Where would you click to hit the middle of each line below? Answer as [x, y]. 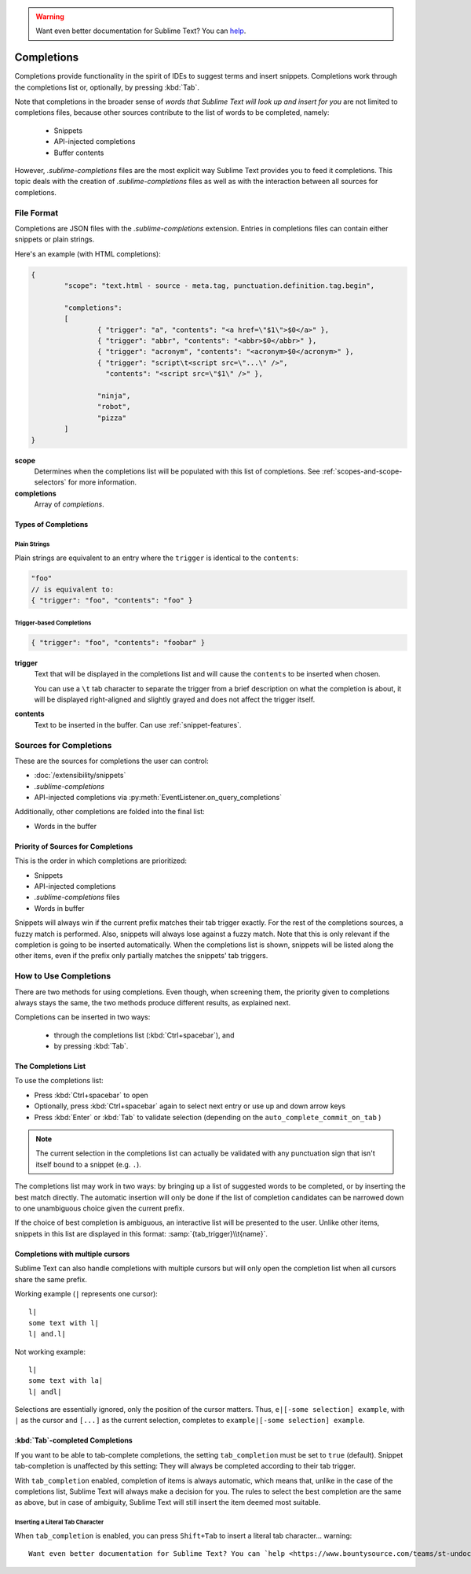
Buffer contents [79, 153]
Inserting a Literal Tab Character [59, 1522]
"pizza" [112, 418]
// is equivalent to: [73, 589]
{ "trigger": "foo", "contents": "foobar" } [118, 642]
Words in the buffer [66, 826]
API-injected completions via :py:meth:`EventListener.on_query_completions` [158, 798]
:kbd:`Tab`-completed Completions [73, 1440]
